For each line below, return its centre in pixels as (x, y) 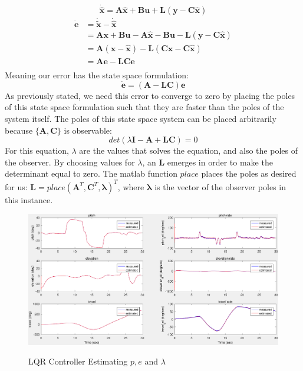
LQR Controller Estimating (78, 361)
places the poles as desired (249, 173)
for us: (16, 186)
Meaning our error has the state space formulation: (97, 75)
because (19, 130)
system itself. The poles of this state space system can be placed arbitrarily (141, 119)
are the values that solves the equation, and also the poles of (188, 150)
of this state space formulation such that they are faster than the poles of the (144, 107)
